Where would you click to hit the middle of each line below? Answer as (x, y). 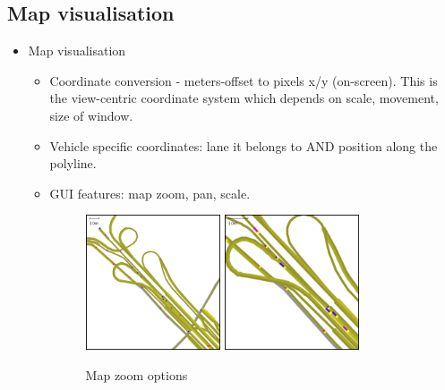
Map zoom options (137, 374)
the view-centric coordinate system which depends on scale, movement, (244, 98)
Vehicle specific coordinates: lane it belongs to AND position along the (244, 145)
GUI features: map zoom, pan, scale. (150, 193)
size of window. (91, 115)
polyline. (73, 163)
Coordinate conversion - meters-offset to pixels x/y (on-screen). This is (244, 80)
